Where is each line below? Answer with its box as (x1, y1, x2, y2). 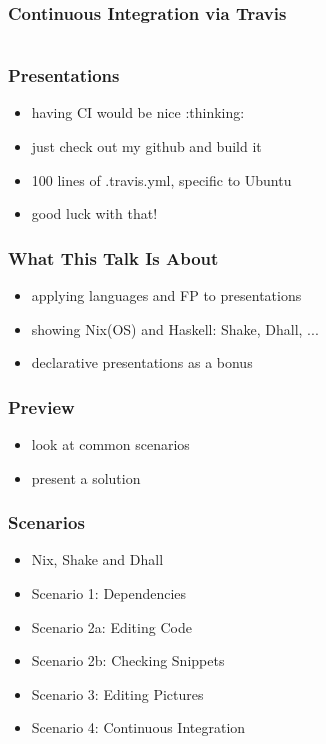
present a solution (31, 467, 141, 488)
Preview (8, 394, 75, 419)
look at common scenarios (31, 434, 190, 455)
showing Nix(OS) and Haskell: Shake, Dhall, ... (31, 318, 319, 339)
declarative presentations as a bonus (31, 352, 253, 373)
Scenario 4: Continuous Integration (31, 717, 246, 738)
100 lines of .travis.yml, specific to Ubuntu (31, 169, 292, 190)
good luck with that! (31, 203, 158, 224)
